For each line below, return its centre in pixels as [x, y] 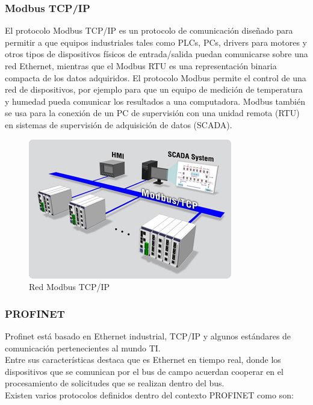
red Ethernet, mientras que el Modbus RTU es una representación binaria [141, 66]
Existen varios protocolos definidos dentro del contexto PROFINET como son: [149, 394]
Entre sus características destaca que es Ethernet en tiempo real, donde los [143, 360]
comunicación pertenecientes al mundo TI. [83, 348]
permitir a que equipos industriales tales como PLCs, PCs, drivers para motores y [156, 42]
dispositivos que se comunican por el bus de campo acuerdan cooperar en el [144, 371]
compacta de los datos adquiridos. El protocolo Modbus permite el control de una [156, 77]
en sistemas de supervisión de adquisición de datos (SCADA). [119, 124]
